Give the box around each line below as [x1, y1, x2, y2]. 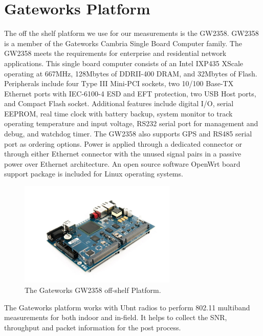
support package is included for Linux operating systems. [4, 168, 183, 179]
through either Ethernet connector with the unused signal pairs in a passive [4, 148, 242, 159]
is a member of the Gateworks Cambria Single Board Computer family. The [4, 37, 242, 48]
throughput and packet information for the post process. [4, 322, 181, 332]
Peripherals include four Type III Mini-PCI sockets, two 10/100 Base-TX [4, 78, 234, 89]
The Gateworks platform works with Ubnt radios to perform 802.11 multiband [4, 302, 250, 312]
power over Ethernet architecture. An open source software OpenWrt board [4, 158, 240, 169]
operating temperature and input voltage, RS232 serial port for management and [4, 118, 258, 129]
